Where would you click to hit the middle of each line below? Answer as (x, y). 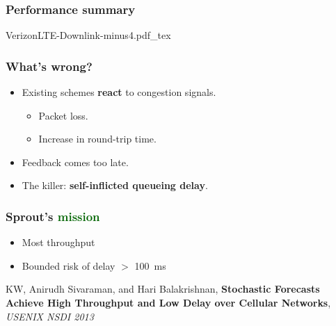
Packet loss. (63, 115)
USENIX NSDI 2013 (50, 316)
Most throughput (58, 242)
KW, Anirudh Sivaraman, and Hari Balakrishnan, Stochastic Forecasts (163, 289)
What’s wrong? (49, 66)
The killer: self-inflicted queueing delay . (115, 185)
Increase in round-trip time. (97, 139)
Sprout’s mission (53, 216)
